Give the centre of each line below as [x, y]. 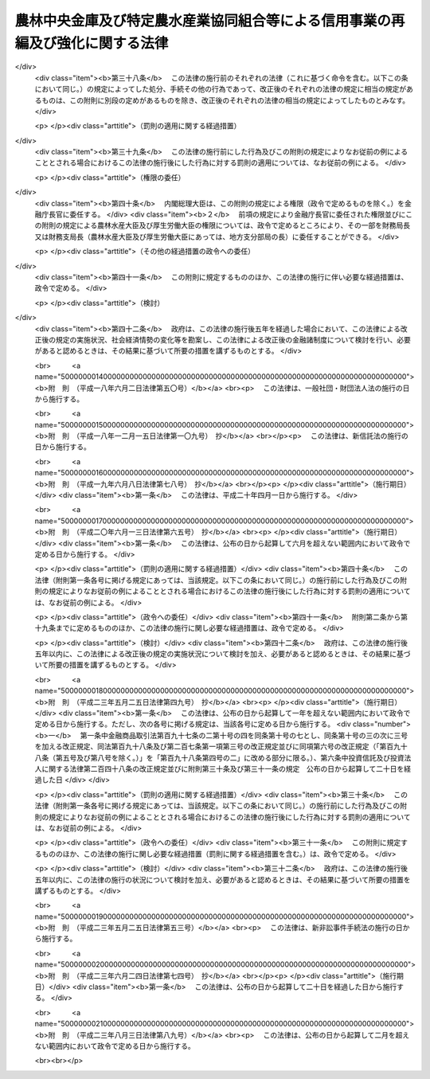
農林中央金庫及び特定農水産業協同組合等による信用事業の [203, 21]
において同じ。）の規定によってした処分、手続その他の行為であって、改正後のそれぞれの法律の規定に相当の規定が [220, 89]
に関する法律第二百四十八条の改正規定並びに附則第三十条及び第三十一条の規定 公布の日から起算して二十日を [223, 769]
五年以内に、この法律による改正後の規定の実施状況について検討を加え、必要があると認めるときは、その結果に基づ [223, 654]
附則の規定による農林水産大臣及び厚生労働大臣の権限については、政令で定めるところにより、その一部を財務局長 [226, 225]
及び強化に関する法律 [99, 43]
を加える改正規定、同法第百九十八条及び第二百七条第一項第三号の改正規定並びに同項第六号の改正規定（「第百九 [218, 747]
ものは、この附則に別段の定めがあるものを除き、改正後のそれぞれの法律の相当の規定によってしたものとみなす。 [225, 100]
